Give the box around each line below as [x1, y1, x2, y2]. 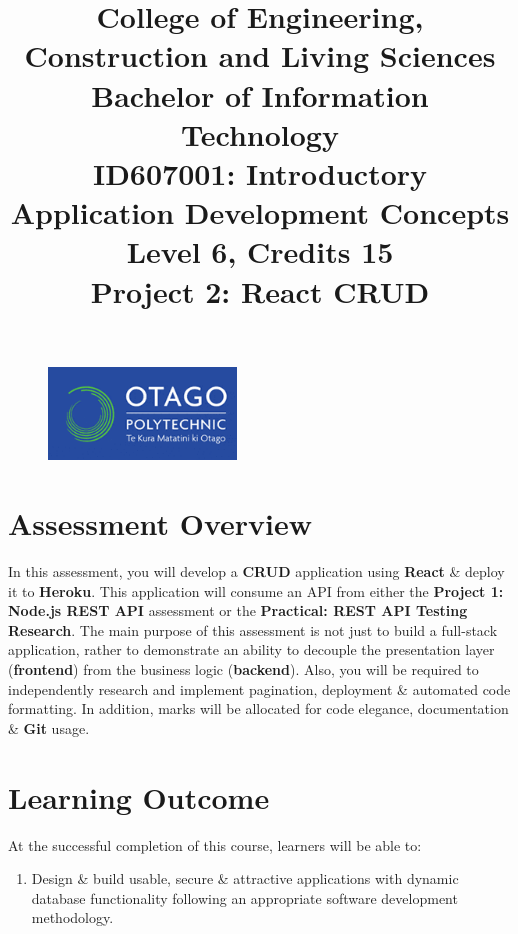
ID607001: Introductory [92, 152, 428, 193]
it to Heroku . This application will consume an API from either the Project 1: [8, 580, 504, 601]
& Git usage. [8, 717, 90, 738]
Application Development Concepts [10, 192, 510, 233]
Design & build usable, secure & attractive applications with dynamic [31, 868, 459, 889]
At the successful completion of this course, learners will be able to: [8, 834, 422, 855]
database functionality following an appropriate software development [31, 887, 458, 908]
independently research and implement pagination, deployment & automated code [8, 678, 511, 699]
